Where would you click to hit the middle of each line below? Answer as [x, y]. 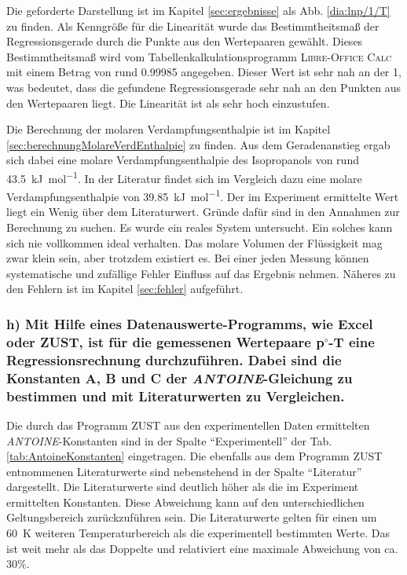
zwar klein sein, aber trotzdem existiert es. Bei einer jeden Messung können [188, 258]
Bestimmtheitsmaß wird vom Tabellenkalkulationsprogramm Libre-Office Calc [199, 56]
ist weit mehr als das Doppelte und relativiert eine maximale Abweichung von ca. [202, 548]
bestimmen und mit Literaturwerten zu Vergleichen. [176, 396]
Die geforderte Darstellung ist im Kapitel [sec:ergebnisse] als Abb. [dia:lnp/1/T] [198, 10]
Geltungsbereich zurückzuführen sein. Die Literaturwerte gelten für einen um [192, 517]
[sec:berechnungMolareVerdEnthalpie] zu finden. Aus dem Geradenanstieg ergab [198, 144]
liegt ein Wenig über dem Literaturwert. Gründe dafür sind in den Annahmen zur [203, 212]
